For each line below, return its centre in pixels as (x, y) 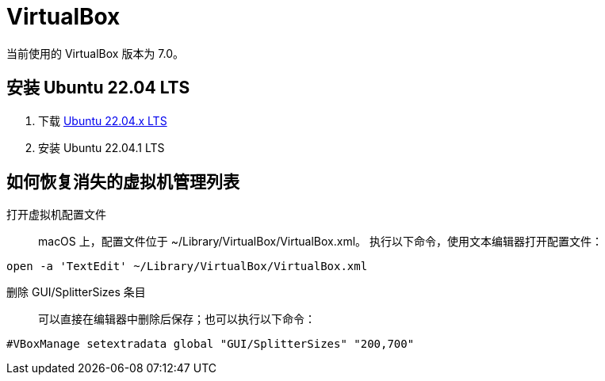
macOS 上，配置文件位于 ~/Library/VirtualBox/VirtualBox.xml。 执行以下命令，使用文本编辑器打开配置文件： (320, 242)
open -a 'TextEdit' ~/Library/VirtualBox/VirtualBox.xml (187, 267)
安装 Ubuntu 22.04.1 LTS (101, 147)
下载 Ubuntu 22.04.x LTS (103, 120)
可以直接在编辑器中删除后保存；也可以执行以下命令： (177, 319)
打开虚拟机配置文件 (56, 215)
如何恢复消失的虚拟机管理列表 (123, 182)
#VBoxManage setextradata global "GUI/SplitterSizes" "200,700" (211, 344)
